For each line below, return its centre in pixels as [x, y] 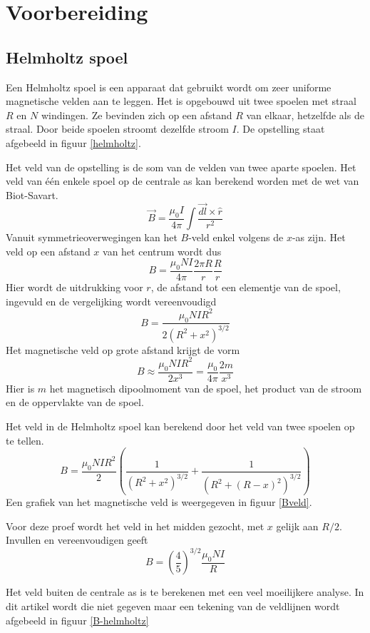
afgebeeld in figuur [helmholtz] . [73, 142]
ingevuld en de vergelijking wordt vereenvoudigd [111, 301]
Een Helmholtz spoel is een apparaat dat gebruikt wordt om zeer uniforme [169, 87]
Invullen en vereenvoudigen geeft [77, 540]
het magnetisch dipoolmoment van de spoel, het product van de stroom [206, 388]
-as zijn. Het [319, 237]
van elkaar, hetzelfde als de [305, 115]
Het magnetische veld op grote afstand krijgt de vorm [123, 349]
